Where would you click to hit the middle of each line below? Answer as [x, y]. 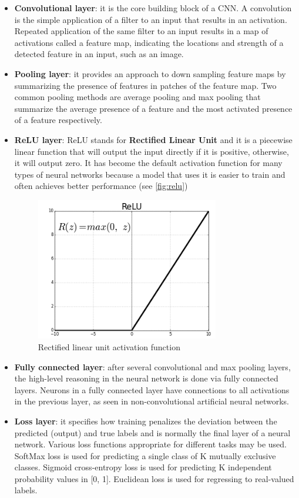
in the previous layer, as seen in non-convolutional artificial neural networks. [152, 401]
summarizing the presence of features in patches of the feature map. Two [145, 85]
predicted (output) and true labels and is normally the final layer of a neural [152, 432]
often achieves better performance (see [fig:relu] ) [101, 186]
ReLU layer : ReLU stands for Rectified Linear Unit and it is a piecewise [153, 139]
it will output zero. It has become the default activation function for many [148, 163]
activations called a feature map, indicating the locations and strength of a [149, 42]
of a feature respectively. [58, 120]
